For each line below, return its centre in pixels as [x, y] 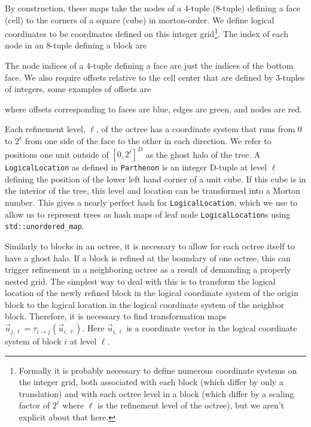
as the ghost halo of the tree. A [203, 154]
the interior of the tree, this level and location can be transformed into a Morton [153, 190]
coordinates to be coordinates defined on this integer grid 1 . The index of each [147, 33]
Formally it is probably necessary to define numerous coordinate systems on [158, 370]
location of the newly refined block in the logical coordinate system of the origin [152, 293]
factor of [34, 405]
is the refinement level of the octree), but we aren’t [191, 405]
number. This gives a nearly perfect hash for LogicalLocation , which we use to [151, 202]
